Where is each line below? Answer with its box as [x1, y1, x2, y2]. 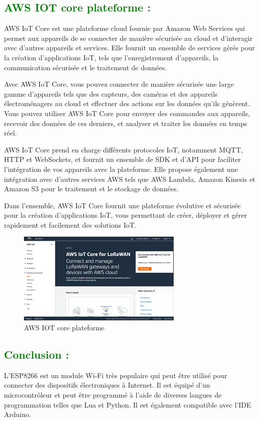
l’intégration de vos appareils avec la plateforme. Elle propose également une [4, 163, 238, 174]
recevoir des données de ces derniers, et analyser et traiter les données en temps [4, 118, 248, 128]
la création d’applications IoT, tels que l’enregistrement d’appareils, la [4, 52, 219, 62]
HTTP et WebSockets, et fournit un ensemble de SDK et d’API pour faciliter [4, 154, 241, 164]
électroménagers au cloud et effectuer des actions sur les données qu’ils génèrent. [4, 98, 250, 109]
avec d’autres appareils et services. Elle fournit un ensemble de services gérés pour [4, 42, 255, 53]
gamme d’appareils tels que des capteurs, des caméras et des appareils [4, 88, 218, 99]
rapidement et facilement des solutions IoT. [4, 219, 137, 230]
